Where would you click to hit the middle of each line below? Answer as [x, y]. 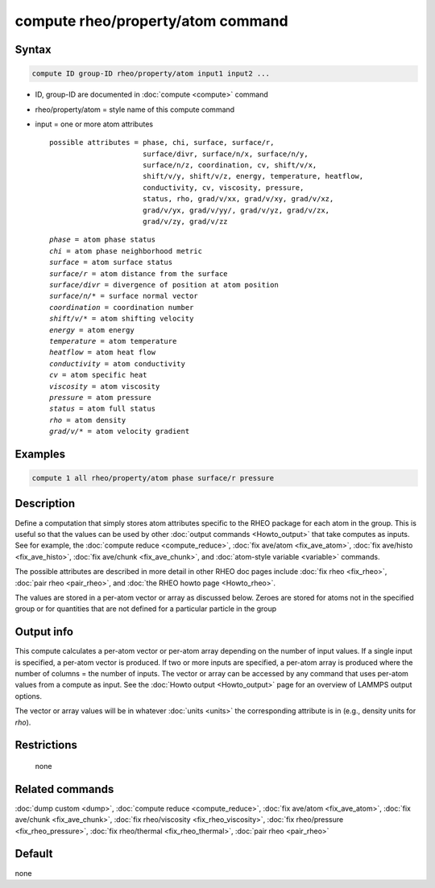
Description [45, 504]
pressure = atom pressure [101, 397]
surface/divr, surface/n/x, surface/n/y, [226, 154]
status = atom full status [103, 409]
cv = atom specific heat [98, 375]
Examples [40, 454]
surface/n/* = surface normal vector [124, 296]
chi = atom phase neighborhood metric [126, 251]
